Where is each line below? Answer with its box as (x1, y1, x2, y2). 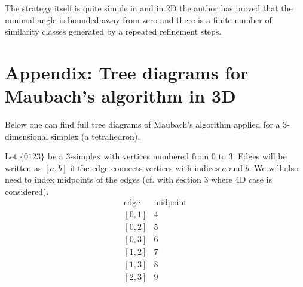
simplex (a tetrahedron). (51, 129, 140, 142)
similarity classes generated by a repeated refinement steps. (5, 25, 222, 38)
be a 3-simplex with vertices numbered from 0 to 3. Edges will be (47, 150, 287, 162)
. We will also (249, 161, 299, 174)
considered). (5, 185, 49, 197)
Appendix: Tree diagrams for (5, 60, 249, 84)
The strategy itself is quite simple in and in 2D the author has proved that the (5, 2, 293, 14)
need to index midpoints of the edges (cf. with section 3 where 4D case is (5, 173, 273, 186)
